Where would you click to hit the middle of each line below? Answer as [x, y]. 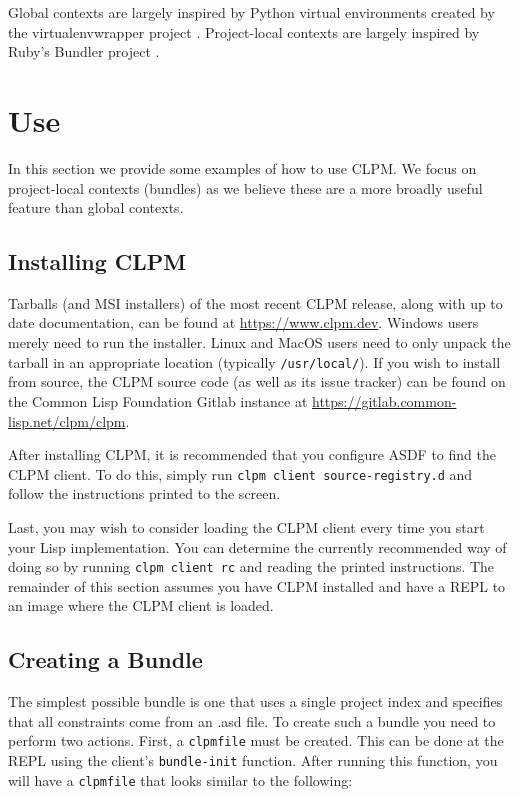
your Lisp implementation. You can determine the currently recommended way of [257, 546]
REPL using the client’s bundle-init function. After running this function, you [253, 760]
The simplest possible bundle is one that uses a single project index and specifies [255, 701]
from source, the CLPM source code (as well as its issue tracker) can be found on [257, 381]
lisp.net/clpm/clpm [67, 420]
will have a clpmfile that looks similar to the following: [180, 779]
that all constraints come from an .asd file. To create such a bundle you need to [252, 720]
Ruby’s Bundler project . [84, 51]
